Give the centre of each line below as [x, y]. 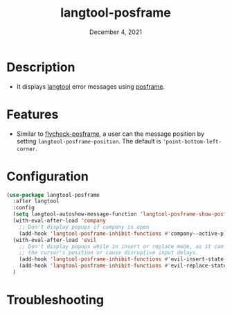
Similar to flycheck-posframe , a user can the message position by [110, 134]
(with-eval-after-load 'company [60, 221]
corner [26, 149]
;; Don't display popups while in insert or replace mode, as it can [122, 246]
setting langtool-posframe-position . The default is [89, 141]
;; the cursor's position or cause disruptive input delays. [109, 253]
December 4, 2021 [116, 32]
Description [41, 67]
